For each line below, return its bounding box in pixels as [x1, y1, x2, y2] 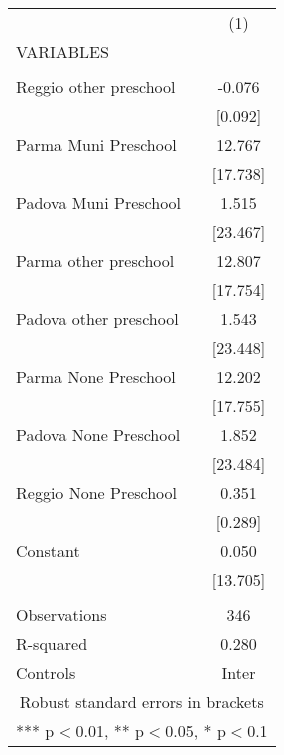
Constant [16, 539, 80, 562]
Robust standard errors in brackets [19, 690, 264, 713]
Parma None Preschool [16, 365, 176, 388]
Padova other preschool [16, 307, 179, 330]
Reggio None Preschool [16, 481, 178, 504]
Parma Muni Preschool [16, 133, 177, 156]
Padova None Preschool [16, 423, 181, 446]
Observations [16, 603, 107, 626]
